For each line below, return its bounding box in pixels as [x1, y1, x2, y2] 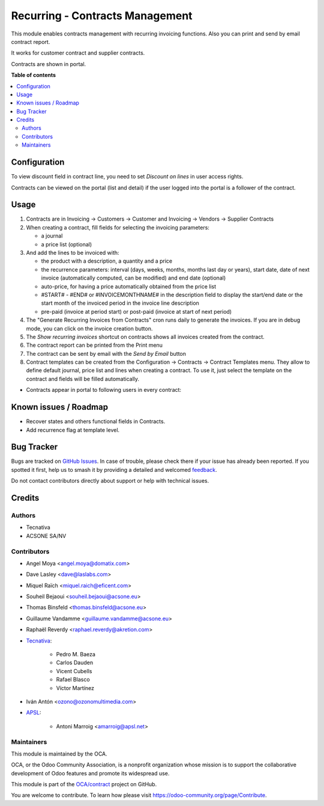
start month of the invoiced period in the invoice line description [41, 299, 199, 307]
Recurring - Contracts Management [11, 9, 193, 22]
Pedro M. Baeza [56, 651, 96, 658]
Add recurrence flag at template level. [26, 426, 120, 433]
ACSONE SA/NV [26, 532, 67, 539]
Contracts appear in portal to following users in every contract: [26, 386, 182, 394]
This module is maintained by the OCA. [11, 750, 107, 757]
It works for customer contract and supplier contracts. [11, 49, 145, 56]
